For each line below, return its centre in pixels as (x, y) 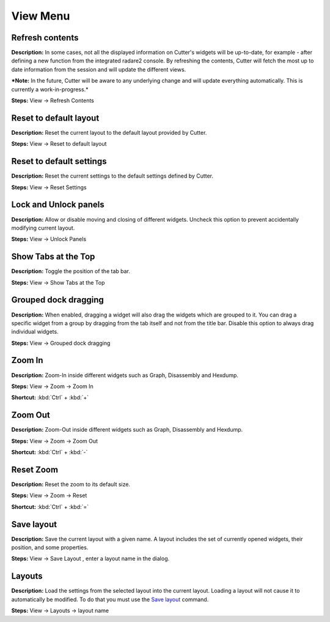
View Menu (41, 16)
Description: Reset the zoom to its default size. (71, 484)
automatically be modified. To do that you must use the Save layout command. (110, 599)
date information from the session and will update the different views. (99, 69)
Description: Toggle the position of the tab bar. (71, 271)
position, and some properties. (50, 547)
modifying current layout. (43, 228)
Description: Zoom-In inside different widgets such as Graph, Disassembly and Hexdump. (125, 375)
